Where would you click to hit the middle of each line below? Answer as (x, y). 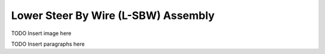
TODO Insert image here (41, 33)
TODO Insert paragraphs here (48, 44)
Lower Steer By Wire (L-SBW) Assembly (113, 15)
